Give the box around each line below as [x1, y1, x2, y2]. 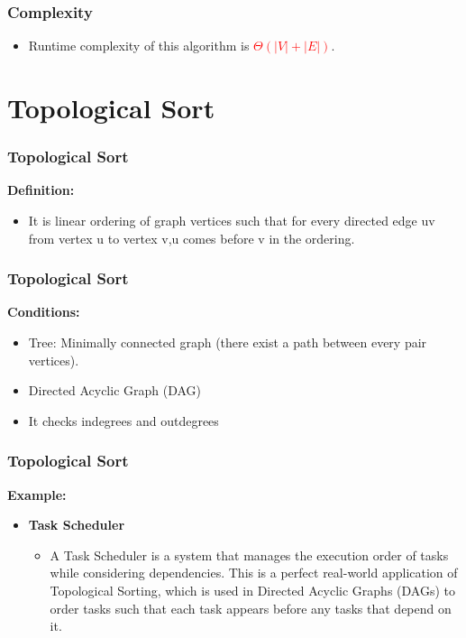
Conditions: [7, 302, 80, 321]
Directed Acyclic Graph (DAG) [28, 381, 202, 400]
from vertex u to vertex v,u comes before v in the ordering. [28, 228, 355, 247]
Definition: [7, 180, 75, 199]
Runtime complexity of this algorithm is [28, 36, 250, 55]
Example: [7, 485, 67, 504]
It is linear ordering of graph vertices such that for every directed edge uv [28, 211, 435, 229]
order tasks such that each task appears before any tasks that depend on [50, 598, 452, 617]
